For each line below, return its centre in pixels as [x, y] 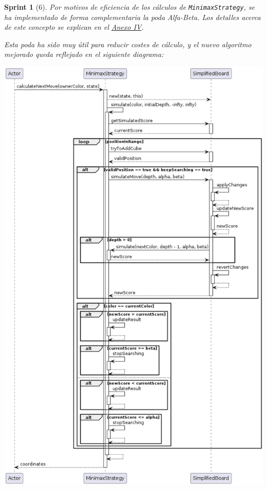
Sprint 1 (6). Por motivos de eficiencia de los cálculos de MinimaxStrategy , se [130, 7]
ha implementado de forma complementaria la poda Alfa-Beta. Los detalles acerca [132, 17]
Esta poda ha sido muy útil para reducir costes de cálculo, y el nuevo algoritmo [128, 44]
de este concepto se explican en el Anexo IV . [74, 27]
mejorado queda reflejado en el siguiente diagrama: [84, 54]
